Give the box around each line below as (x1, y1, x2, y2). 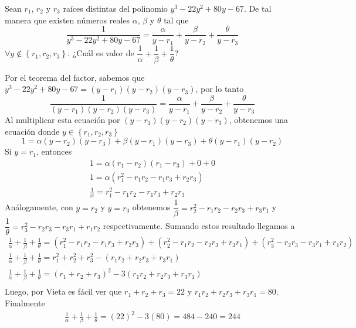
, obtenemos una (229, 114, 289, 126)
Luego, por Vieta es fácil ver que (5, 285, 122, 298)
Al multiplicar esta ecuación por (5, 114, 120, 126)
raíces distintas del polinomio (63, 2, 168, 14)
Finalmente (5, 297, 45, 309)
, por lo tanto (195, 83, 244, 95)
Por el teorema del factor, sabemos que (5, 71, 145, 83)
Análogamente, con (5, 201, 73, 213)
